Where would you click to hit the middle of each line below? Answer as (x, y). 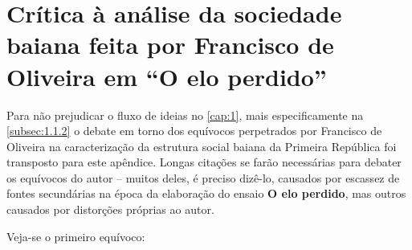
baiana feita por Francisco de (170, 45)
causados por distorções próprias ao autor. (110, 209)
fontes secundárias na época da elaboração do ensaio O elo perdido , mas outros (206, 193)
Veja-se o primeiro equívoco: (76, 236)
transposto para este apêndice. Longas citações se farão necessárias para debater (204, 162)
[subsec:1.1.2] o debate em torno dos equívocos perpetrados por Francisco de (194, 131)
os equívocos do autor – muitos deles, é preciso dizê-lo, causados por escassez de (203, 177)
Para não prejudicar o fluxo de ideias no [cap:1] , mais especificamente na (185, 115)
